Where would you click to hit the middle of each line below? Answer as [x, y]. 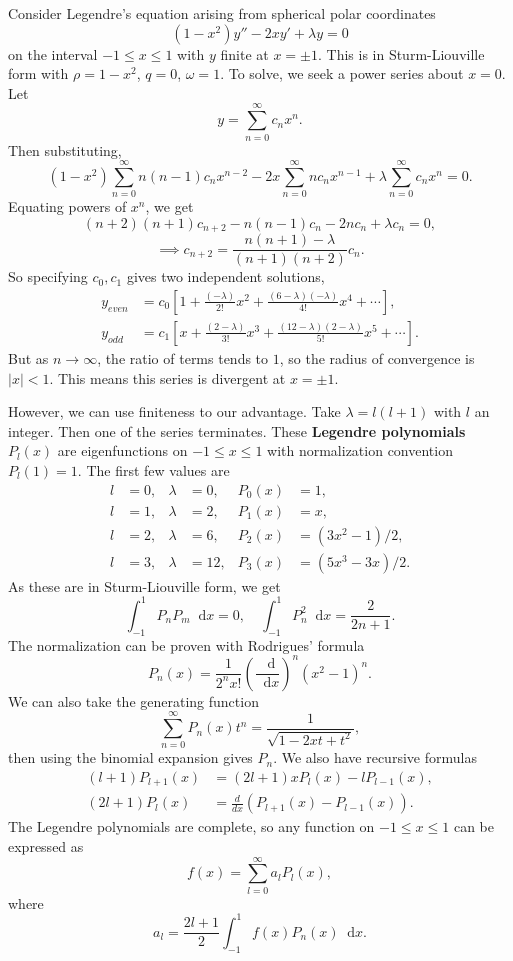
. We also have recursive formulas [375, 757]
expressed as [46, 846]
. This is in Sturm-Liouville [401, 53]
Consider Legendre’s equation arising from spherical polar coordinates [222, 13]
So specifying [48, 276]
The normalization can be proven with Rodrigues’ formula [186, 644]
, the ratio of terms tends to [183, 357]
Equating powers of [67, 206]
